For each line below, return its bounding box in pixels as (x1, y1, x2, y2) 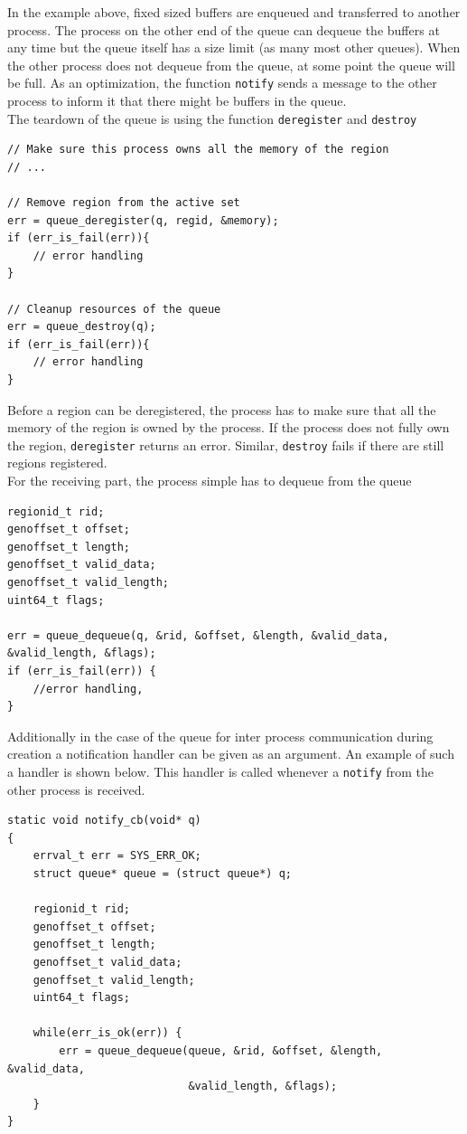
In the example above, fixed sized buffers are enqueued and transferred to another (7, 3, 461, 21)
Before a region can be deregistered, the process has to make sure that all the (7, 400, 436, 419)
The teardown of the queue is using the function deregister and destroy (7, 109, 417, 128)
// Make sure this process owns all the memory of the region (7, 143, 389, 156)
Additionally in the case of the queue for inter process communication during (7, 726, 434, 745)
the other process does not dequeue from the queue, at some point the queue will (7, 55, 455, 74)
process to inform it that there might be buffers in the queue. (7, 91, 347, 110)
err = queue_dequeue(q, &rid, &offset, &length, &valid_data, (7, 628, 389, 642)
